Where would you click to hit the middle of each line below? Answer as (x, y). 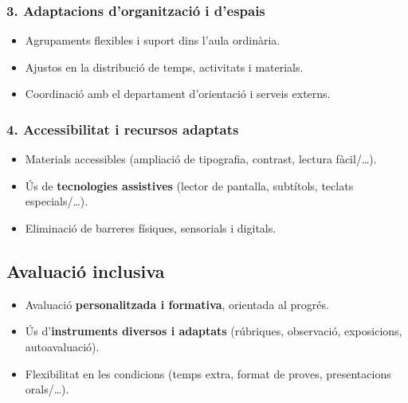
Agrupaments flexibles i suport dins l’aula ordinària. (153, 40)
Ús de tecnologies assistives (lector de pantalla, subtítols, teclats (189, 185)
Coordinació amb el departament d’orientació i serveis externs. (178, 94)
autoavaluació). (62, 346)
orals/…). (47, 389)
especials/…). (57, 201)
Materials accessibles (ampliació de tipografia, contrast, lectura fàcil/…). (201, 159)
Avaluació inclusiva (86, 270)
